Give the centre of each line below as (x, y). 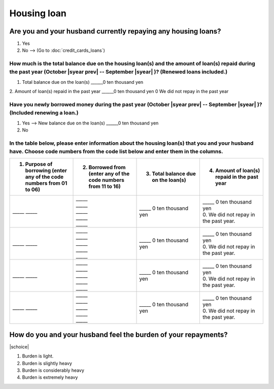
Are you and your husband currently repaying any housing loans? (115, 31)
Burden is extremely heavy (50, 377)
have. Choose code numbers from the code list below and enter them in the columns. (116, 151)
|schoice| (19, 347)
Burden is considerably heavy (53, 370)
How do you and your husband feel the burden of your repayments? (118, 334)
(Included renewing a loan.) (44, 113)
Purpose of (39, 164)
